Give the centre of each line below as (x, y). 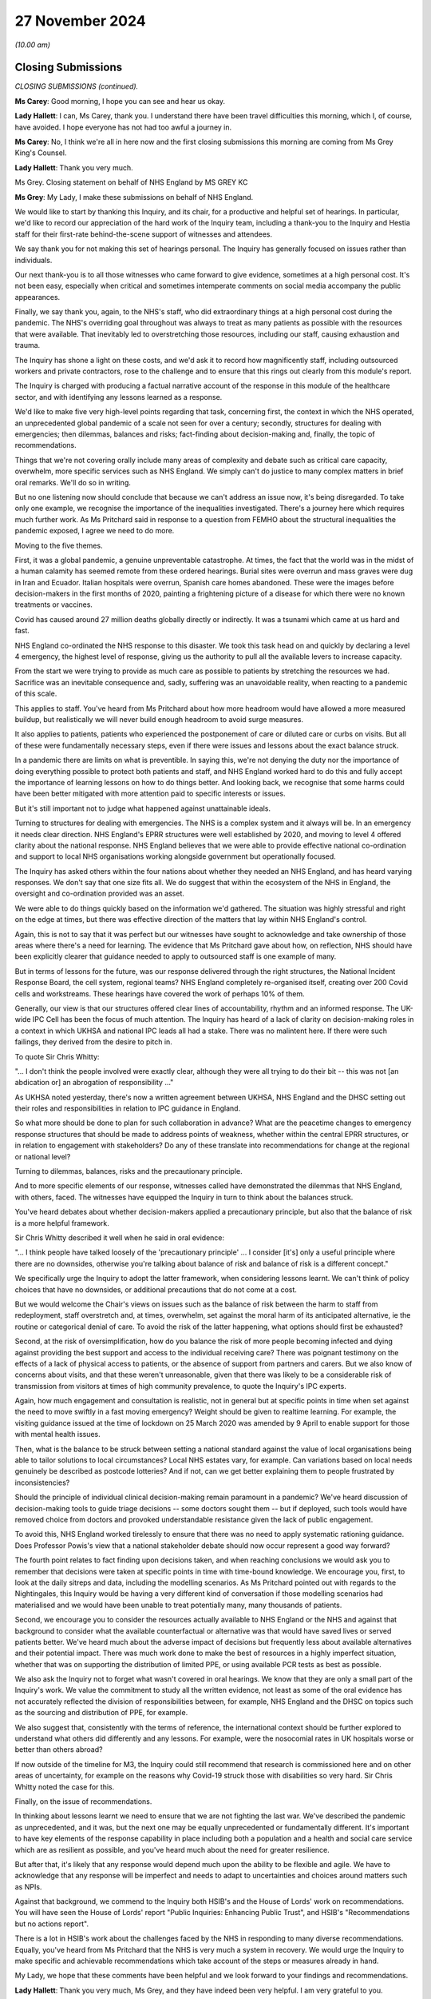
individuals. (34, 260)
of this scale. (36, 694)
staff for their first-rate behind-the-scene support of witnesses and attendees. (144, 234)
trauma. (28, 345)
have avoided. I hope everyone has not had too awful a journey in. (123, 127)
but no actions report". (52, 1924)
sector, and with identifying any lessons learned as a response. (119, 397)
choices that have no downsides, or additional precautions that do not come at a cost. (156, 1289)
